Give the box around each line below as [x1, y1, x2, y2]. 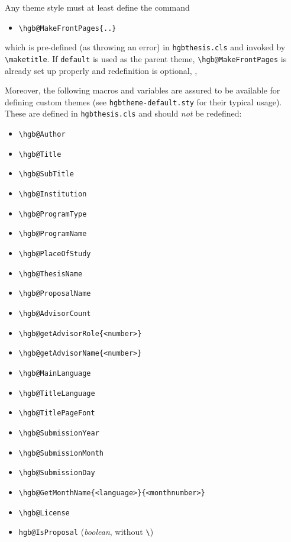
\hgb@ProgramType [18, 209, 87, 218]
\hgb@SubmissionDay [18, 469, 95, 478]
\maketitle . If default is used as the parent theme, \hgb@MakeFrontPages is [5, 52, 287, 64]
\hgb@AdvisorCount [18, 309, 91, 318]
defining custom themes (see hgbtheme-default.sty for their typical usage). [5, 95, 282, 108]
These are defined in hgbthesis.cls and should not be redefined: [5, 107, 242, 120]
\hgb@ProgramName [18, 230, 87, 238]
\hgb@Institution [18, 190, 87, 199]
